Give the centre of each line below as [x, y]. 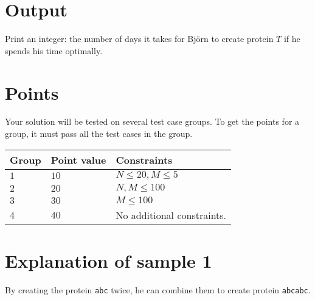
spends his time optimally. [54, 50]
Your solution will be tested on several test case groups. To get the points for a [152, 121]
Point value [78, 159]
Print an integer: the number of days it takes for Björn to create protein [139, 39]
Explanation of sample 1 [109, 260]
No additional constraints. [171, 215]
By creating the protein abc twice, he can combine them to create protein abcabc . [158, 289]
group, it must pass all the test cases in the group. [99, 134]
